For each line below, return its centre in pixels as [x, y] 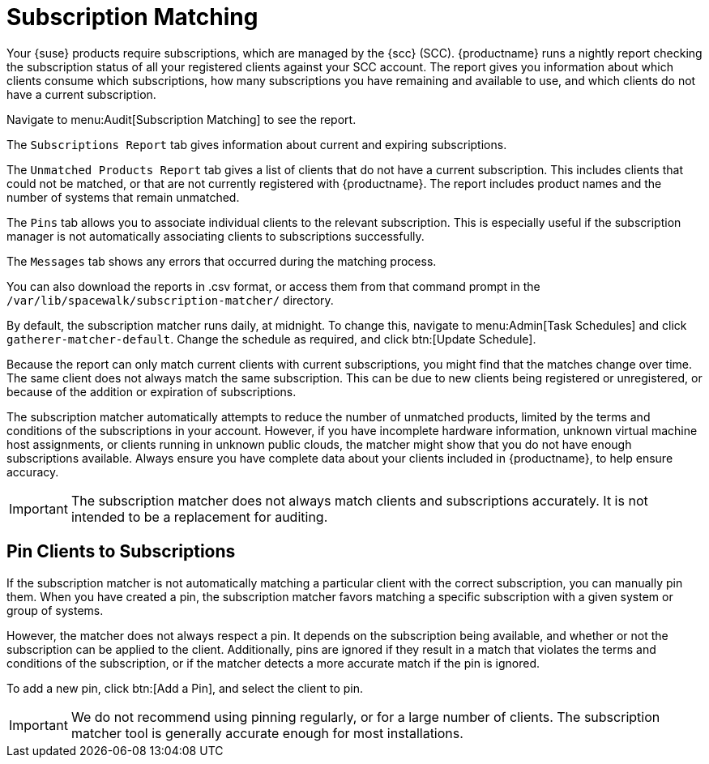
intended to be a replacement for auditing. [199, 516]
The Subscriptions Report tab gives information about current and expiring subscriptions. [257, 144]
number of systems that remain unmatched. [123, 197]
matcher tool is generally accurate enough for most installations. [267, 733]
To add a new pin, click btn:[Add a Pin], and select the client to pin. [185, 688]
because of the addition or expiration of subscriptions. [152, 391]
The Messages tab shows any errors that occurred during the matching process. [222, 261]
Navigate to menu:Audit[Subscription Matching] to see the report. [182, 119]
